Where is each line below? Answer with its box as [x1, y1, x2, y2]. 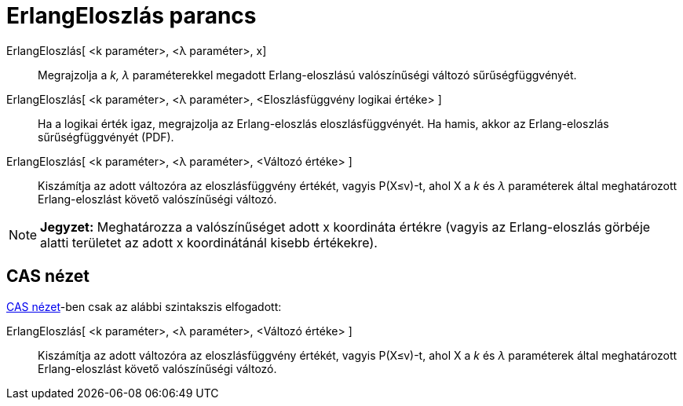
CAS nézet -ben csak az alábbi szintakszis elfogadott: [6, 299, 282, 313]
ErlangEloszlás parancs [6, 2, 257, 29]
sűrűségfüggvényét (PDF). [38, 130, 174, 144]
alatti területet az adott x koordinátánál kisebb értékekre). [40, 234, 378, 251]
